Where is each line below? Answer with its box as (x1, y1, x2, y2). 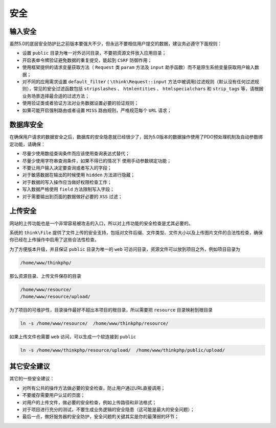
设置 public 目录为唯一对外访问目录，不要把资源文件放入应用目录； (22, 50, 167, 56)
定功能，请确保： (9, 141, 45, 147)
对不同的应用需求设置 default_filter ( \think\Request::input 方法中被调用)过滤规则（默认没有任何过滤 (22, 79, 255, 85)
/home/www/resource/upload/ (20, 294, 90, 300)
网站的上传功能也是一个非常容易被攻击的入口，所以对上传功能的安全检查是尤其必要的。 (9, 220, 193, 226)
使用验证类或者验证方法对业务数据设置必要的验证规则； (22, 100, 139, 106)
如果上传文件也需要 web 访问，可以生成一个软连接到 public (9, 334, 136, 340)
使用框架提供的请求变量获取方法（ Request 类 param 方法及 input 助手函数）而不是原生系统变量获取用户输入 (22, 64, 255, 70)
